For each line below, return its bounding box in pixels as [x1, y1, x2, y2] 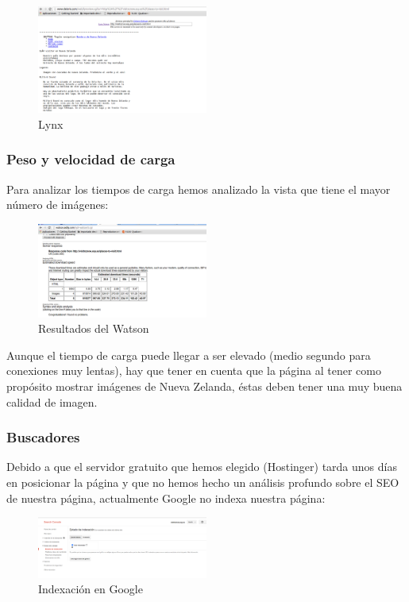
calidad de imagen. [6, 393, 98, 410]
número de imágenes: [6, 196, 109, 213]
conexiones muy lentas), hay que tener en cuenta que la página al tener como [6, 362, 381, 379]
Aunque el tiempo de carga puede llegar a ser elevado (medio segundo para [6, 346, 371, 363]
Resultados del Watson [38, 320, 149, 337]
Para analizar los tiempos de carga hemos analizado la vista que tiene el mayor [6, 180, 391, 197]
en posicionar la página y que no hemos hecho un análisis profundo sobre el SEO [6, 473, 399, 490]
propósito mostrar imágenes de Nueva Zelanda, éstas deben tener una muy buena [6, 377, 403, 394]
